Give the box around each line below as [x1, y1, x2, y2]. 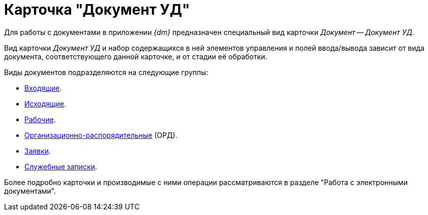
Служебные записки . [24, 162, 97, 171]
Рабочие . [24, 115, 56, 124]
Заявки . [24, 146, 51, 155]
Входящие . [24, 83, 62, 92]
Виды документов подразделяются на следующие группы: [4, 67, 208, 77]
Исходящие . [24, 99, 66, 108]
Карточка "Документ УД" [4, 1, 190, 18]
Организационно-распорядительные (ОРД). [24, 130, 177, 139]
